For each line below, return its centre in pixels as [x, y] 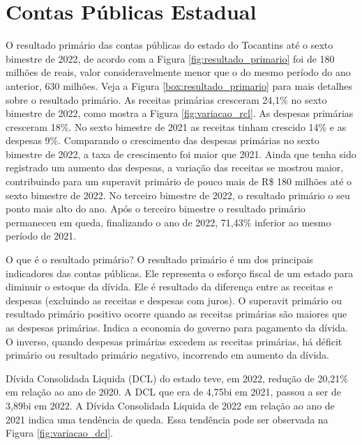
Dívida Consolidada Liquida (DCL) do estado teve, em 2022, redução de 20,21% [177, 378]
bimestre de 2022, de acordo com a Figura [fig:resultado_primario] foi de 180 [170, 58]
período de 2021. [41, 236]
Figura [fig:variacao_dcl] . [59, 433]
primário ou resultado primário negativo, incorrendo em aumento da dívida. [167, 355]
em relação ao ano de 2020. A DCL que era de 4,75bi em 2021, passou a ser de [173, 392]
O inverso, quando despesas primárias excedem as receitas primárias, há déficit [174, 341]
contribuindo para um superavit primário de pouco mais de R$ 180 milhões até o [179, 181]
